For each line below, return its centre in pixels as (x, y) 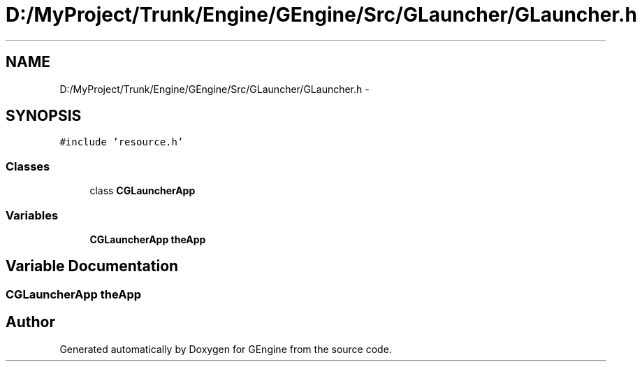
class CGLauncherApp (143, 191)
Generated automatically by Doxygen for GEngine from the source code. (226, 349)
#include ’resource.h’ (122, 142)
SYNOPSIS (44, 116)
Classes (28, 166)
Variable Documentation (92, 266)
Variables (32, 215)
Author (30, 322)
